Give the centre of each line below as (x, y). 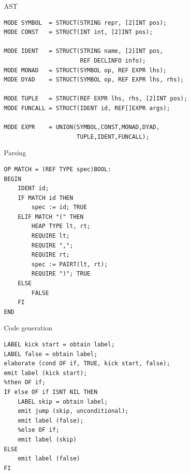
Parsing (15, 153)
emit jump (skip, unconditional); (73, 411)
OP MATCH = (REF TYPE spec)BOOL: (58, 169)
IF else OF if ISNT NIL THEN (51, 392)
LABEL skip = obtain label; (63, 401)
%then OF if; (25, 383)
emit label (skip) (47, 439)
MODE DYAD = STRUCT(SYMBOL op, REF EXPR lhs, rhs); (94, 80)
